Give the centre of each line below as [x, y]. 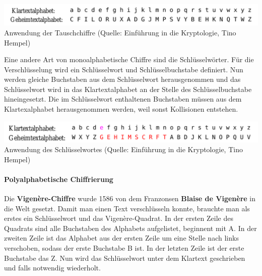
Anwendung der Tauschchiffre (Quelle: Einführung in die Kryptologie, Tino [120, 32]
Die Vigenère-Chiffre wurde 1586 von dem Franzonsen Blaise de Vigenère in [130, 198]
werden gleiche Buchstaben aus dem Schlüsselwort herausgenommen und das [122, 79]
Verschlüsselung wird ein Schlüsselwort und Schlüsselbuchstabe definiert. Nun [124, 69]
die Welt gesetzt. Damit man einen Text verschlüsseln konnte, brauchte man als [127, 208]
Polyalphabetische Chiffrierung [59, 179]
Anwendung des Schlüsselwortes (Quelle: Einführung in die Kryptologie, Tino [123, 149]
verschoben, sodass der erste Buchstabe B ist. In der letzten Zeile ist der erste [124, 248]
